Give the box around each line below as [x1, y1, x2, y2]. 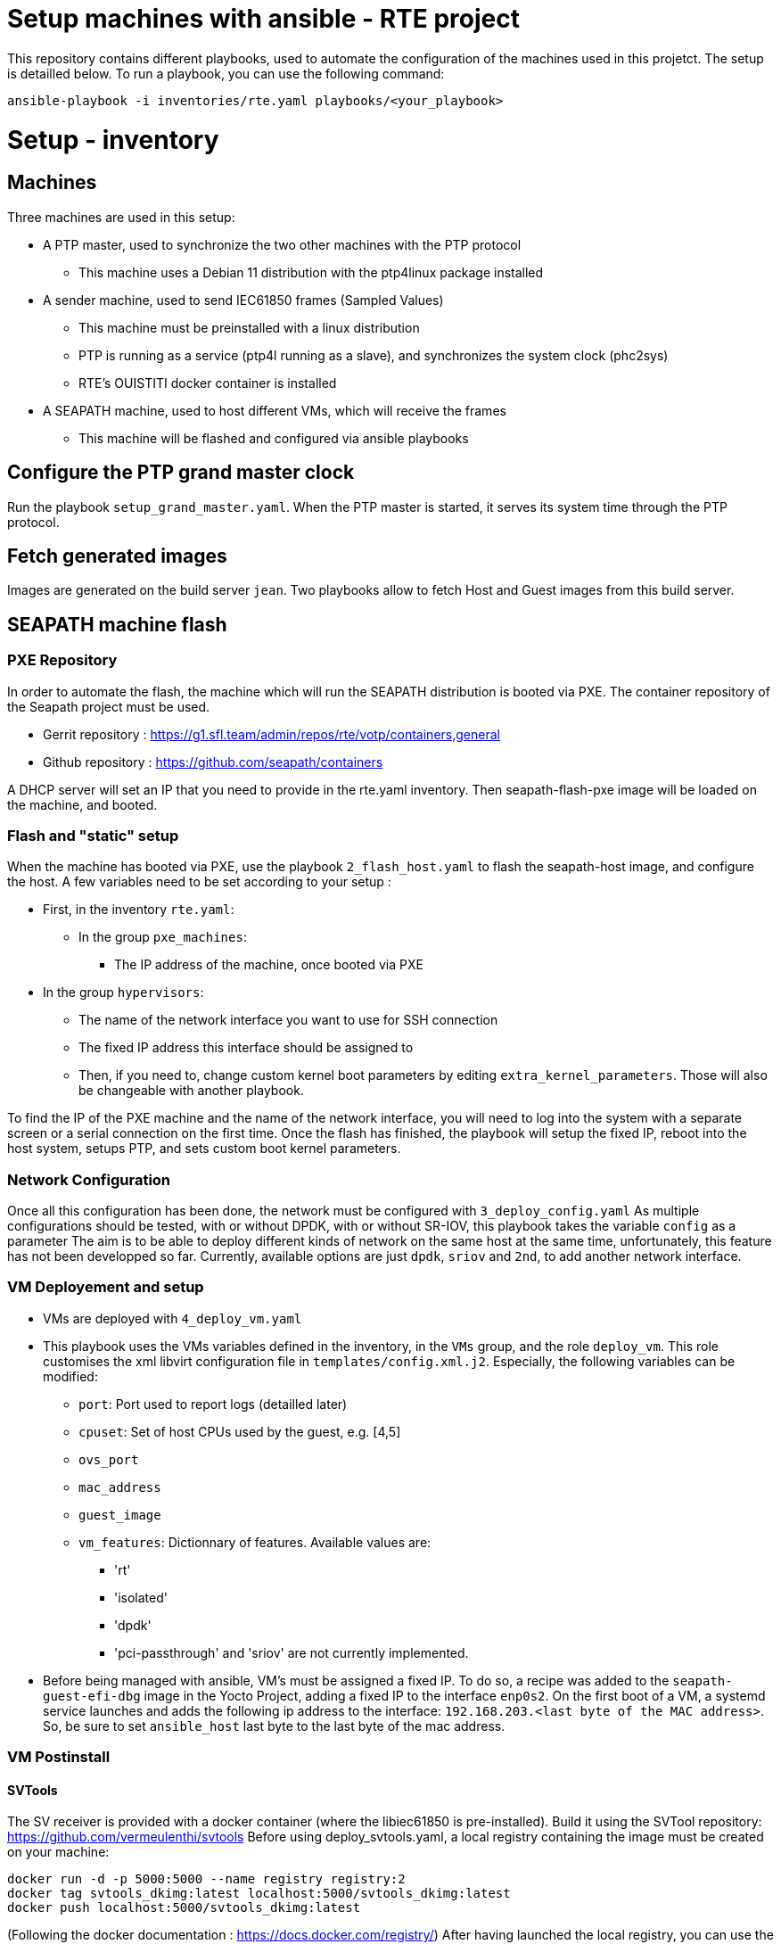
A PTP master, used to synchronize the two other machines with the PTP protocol [43, 236, 522, 252]
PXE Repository [7, 651, 118, 670]
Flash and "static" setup [7, 826, 179, 844]
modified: [43, 1368, 98, 1384]
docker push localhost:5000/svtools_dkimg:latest [7, 1900, 361, 1915]
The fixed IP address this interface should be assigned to [78, 1040, 414, 1056]
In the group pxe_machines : [78, 929, 247, 945]
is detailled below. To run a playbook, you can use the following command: [7, 65, 445, 81]
